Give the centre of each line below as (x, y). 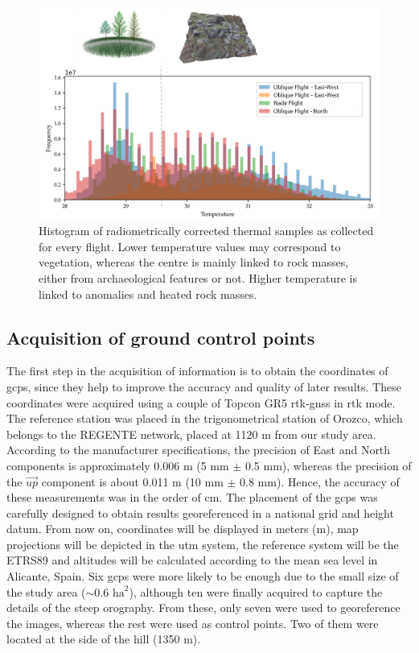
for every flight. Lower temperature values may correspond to (190, 246)
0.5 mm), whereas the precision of (328, 465)
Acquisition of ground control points (161, 337)
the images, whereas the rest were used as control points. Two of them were (193, 623)
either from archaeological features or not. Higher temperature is (198, 277)
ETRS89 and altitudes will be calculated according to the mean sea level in (192, 560)
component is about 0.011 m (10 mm (132, 481)
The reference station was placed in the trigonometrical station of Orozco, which (205, 418)
